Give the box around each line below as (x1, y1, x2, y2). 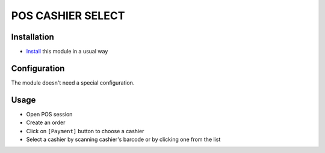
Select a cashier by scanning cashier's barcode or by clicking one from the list (26, 136, 221, 143)
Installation (11, 32, 54, 42)
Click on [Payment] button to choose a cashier (26, 127, 144, 134)
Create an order (26, 119, 66, 126)
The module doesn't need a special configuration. (11, 79, 135, 86)
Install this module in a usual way (26, 48, 108, 55)
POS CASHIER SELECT (11, 9, 125, 22)
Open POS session (26, 110, 73, 118)
